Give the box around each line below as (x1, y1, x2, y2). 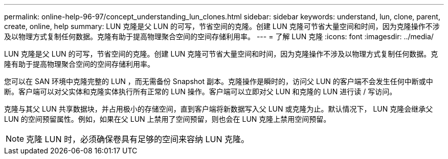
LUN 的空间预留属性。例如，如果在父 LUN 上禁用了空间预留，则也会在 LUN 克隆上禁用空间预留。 (4, 115, 331, 123)
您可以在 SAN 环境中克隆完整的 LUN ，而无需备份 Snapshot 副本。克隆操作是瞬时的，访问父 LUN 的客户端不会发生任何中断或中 (4, 77, 433, 86)
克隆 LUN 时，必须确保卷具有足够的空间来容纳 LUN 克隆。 (26, 134, 250, 144)
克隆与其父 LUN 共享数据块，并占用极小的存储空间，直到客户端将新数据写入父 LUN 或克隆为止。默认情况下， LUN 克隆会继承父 (4, 104, 433, 113)
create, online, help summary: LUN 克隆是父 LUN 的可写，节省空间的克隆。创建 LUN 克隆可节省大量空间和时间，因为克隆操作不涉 (4, 22, 440, 31)
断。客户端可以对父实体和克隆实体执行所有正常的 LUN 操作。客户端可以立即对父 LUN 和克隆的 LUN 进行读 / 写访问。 (4, 87, 397, 96)
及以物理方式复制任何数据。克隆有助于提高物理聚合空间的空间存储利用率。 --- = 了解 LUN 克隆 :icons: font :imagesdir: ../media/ (4, 32, 434, 41)
